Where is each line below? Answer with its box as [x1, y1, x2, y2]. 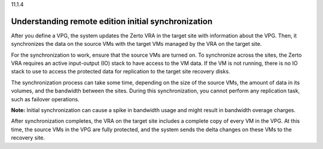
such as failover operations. [11, 95, 80, 103]
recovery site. [11, 134, 45, 141]
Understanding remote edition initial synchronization [11, 16, 212, 26]
